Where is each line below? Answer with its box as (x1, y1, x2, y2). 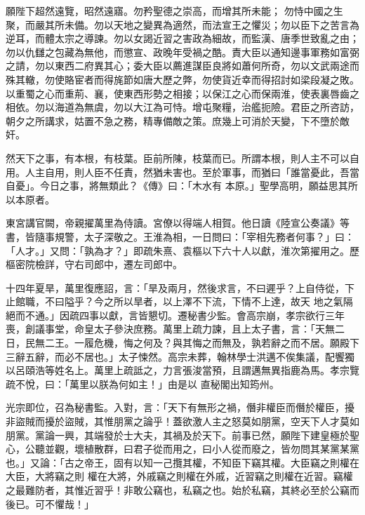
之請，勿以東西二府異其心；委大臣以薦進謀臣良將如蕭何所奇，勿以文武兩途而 (6, 58, 359, 73)
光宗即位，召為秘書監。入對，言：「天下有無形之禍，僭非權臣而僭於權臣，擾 (6, 400, 354, 415)
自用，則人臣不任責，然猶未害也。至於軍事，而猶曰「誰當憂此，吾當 (44, 164, 359, 179)
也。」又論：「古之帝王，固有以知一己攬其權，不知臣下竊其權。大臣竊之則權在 (6, 455, 359, 469)
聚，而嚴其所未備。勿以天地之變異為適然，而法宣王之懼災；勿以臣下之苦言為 (6, 17, 359, 32)
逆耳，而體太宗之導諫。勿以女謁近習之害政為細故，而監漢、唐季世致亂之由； (6, 31, 359, 46)
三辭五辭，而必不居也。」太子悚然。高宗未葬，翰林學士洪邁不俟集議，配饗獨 (6, 349, 354, 363)
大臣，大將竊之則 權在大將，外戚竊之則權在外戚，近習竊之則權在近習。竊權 (6, 469, 353, 483)
